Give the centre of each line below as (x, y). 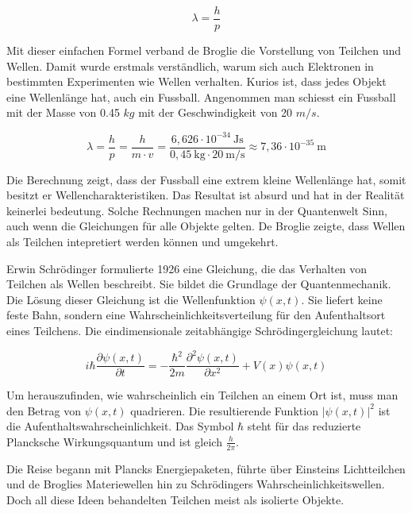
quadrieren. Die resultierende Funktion (224, 410)
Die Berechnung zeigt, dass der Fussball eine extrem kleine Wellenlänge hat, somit (206, 179)
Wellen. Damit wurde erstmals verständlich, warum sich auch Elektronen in (190, 66)
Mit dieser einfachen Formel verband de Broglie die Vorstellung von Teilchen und (204, 50)
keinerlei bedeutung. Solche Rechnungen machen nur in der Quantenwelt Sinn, (197, 210)
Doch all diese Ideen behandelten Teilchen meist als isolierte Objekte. (175, 499)
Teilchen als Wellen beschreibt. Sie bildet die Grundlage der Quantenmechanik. (199, 284)
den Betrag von (44, 410)
